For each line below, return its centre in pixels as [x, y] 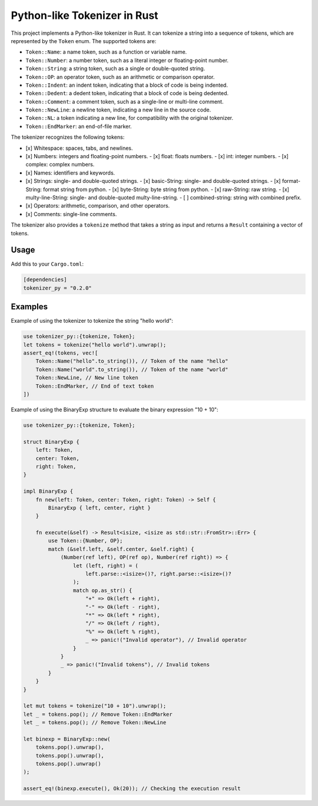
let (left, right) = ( [105, 566]
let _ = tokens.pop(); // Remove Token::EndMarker [98, 714]
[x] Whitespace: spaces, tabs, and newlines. [79, 148]
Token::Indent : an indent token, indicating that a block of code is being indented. [127, 85]
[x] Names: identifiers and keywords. [70, 173]
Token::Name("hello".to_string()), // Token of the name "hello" [132, 361]
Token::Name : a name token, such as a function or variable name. [106, 52]
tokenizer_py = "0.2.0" [58, 288]
